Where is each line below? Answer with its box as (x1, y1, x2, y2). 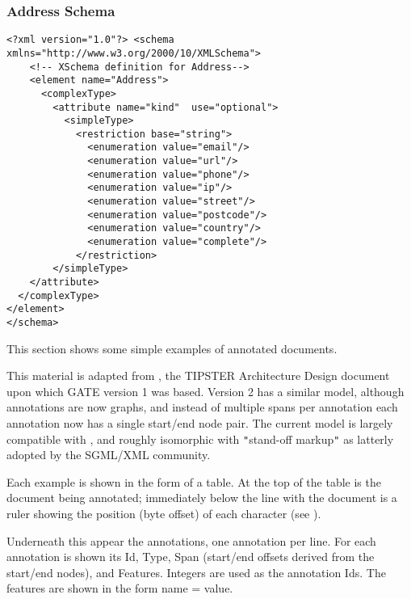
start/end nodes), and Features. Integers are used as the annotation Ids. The (6, 563, 386, 580)
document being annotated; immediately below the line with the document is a (6, 489, 397, 506)
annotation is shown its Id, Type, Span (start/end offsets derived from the (6, 548, 375, 565)
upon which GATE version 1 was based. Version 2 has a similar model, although (6, 382, 405, 399)
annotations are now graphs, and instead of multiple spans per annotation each (6, 399, 398, 416)
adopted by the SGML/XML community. (6, 446, 211, 463)
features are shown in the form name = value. (6, 580, 233, 597)
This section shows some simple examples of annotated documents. (6, 340, 338, 356)
